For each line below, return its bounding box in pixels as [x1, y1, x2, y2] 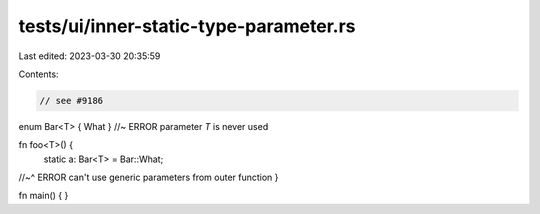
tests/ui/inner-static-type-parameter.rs [18, 15, 356, 37]
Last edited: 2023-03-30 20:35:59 [18, 50, 161, 62]
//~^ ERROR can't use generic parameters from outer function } [18, 171, 279, 184]
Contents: [18, 68, 59, 80]
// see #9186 [39, 95, 104, 106]
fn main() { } [18, 190, 69, 202]
